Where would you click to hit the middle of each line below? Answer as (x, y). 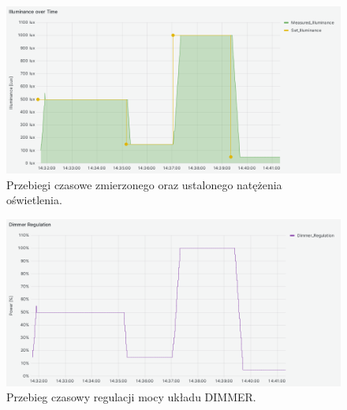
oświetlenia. (34, 200)
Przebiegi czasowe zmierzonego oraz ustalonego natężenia (144, 184)
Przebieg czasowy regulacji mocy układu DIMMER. (131, 397)
